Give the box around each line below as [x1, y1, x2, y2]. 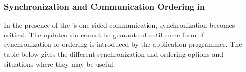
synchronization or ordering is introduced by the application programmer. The [4, 39, 242, 49]
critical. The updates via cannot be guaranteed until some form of [4, 29, 204, 39]
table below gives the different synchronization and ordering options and [4, 49, 223, 59]
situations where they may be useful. [4, 58, 115, 69]
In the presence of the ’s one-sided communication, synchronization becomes [4, 20, 235, 30]
